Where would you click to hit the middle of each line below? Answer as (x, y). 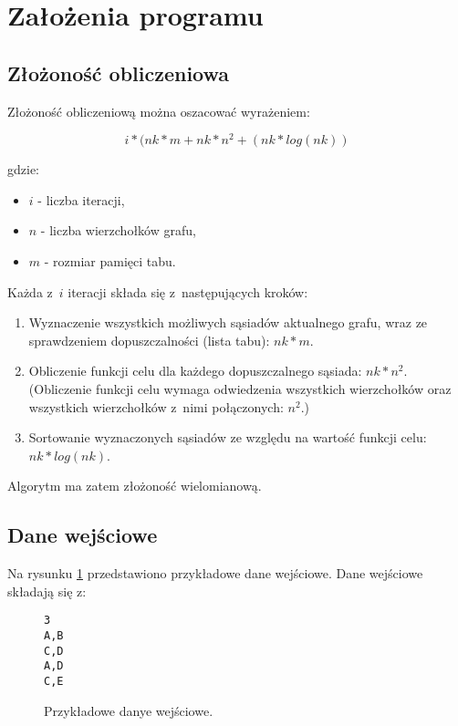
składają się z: (47, 591)
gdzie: (23, 169)
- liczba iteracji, (81, 199)
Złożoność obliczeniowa (119, 73)
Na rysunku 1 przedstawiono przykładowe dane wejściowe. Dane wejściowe (215, 573)
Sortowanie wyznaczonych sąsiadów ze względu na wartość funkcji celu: (228, 437)
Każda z (30, 291)
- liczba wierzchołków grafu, (118, 230)
